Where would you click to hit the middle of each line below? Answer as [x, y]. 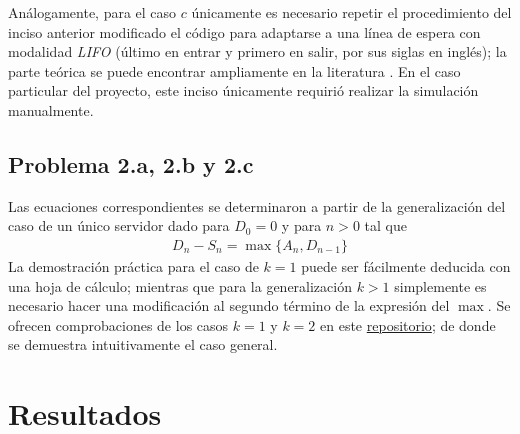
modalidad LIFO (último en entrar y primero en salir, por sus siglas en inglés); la [257, 51]
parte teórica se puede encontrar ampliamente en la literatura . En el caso [234, 70]
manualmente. [51, 109]
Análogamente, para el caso [92, 12]
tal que [385, 225]
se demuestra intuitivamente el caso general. [143, 344]
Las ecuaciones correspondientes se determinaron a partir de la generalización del [257, 205]
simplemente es [440, 285]
